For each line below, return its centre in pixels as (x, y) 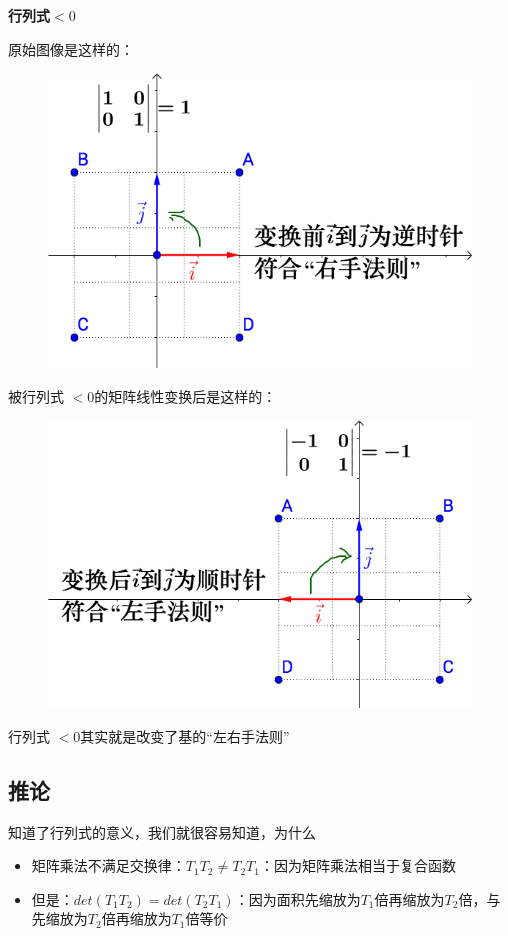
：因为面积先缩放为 (297, 898)
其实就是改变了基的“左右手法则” (185, 735)
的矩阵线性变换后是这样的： (185, 395)
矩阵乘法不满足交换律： (108, 865)
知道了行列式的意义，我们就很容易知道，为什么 (162, 831)
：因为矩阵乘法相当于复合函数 (357, 865)
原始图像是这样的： (71, 48)
